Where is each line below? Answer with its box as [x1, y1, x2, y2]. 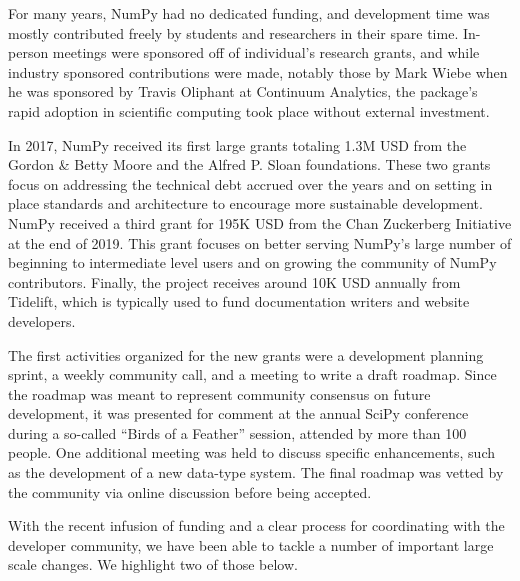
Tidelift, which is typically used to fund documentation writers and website [8, 291, 470, 312]
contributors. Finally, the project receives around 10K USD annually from [8, 271, 461, 292]
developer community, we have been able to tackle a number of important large [8, 534, 494, 555]
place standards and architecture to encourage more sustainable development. [8, 193, 483, 214]
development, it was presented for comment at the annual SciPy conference [8, 403, 469, 424]
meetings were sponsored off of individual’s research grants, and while [52, 42, 480, 63]
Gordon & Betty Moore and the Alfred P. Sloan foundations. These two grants [8, 154, 491, 175]
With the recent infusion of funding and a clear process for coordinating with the [8, 515, 505, 536]
